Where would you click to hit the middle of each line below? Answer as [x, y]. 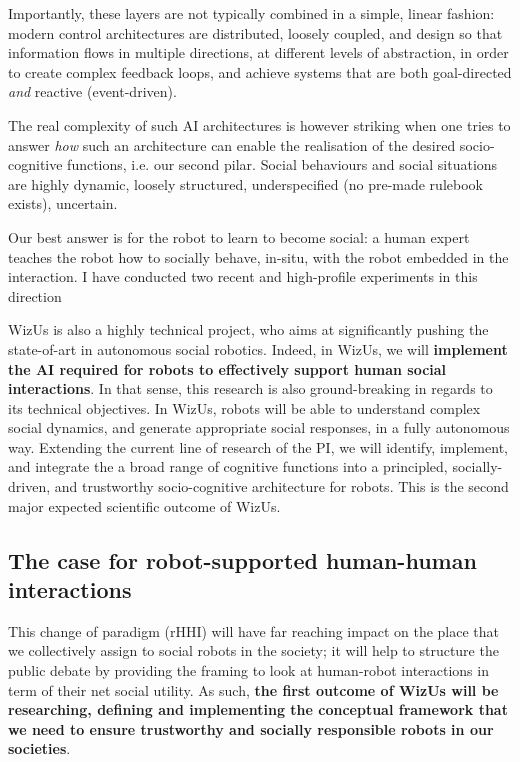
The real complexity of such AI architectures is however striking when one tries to [259, 124]
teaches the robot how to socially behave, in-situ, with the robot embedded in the [258, 256]
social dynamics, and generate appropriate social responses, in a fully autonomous [259, 427]
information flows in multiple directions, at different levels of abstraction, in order [258, 52]
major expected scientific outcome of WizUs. [144, 505]
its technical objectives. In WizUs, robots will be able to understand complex [244, 407]
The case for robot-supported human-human [242, 559]
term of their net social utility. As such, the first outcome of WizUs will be [253, 689]
